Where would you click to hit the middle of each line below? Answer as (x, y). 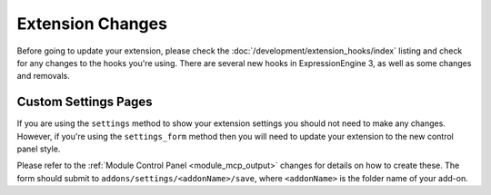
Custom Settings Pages (85, 102)
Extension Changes (92, 24)
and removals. (43, 76)
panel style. (39, 149)
